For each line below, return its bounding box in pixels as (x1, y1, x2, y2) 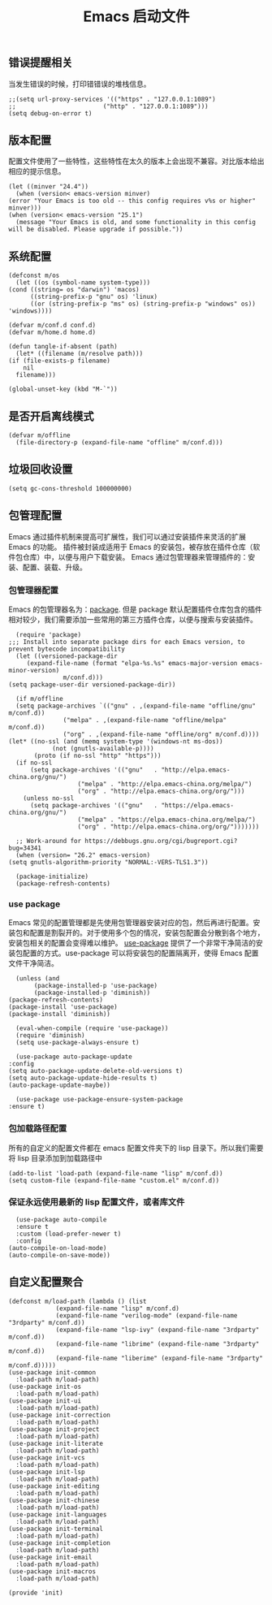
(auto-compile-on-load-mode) (8, 1244, 107, 1252)
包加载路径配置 (8, 1123, 67, 1134)
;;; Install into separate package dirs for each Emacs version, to (8, 638, 245, 646)
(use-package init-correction (8, 1411, 111, 1419)
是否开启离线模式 (8, 409, 94, 423)
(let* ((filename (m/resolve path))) (15, 350, 144, 358)
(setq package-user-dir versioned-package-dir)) (8, 680, 176, 689)
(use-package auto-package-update (15, 1053, 132, 1061)
